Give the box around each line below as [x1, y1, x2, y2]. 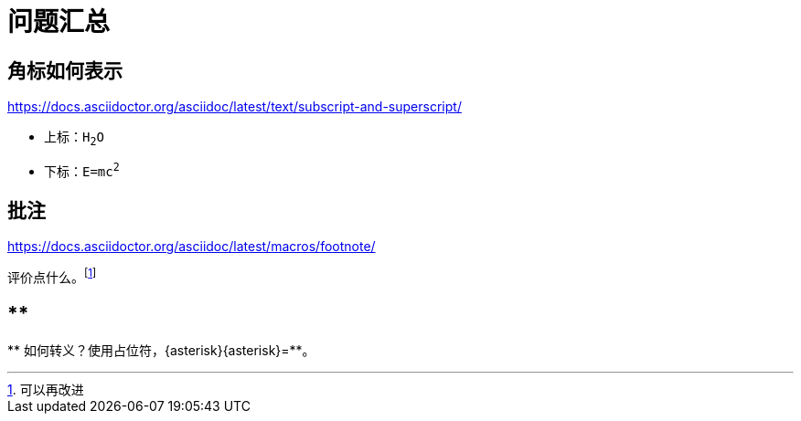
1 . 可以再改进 [7, 381, 84, 397]
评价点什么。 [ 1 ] [7, 267, 97, 286]
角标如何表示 [7, 58, 123, 82]
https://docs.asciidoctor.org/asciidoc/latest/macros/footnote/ [7, 238, 376, 255]
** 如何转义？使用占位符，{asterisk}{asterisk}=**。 [7, 342, 315, 358]
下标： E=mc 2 [44, 160, 120, 179]
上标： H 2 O [44, 129, 104, 148]
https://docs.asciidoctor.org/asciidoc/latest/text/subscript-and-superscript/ [7, 99, 462, 115]
